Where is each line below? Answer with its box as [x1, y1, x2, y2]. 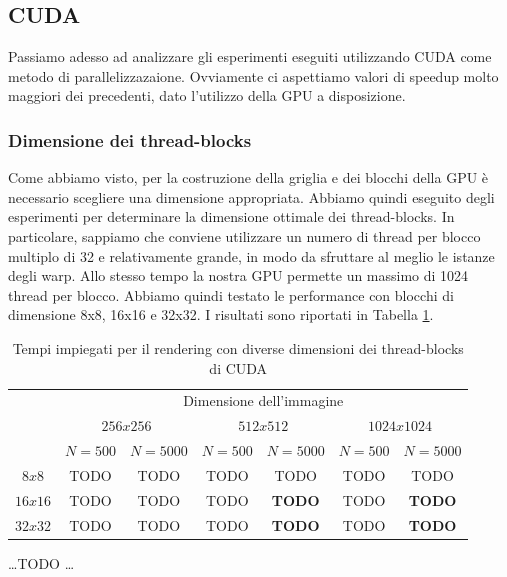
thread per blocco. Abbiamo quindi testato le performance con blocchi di [8, 284, 454, 305]
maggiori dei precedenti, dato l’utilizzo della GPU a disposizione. [8, 85, 406, 106]
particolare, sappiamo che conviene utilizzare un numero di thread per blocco [8, 225, 481, 246]
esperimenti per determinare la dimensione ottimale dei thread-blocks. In [8, 206, 455, 227]
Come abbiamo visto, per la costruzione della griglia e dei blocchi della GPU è [8, 167, 489, 188]
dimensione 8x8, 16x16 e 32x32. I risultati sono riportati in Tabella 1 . [8, 304, 434, 325]
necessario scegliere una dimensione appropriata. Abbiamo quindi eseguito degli [8, 186, 495, 207]
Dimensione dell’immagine [183, 390, 344, 411]
